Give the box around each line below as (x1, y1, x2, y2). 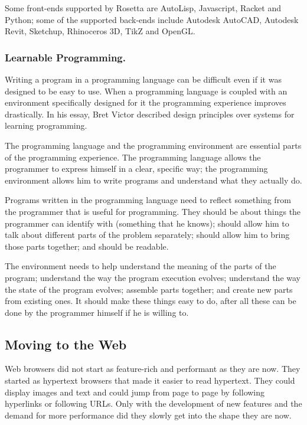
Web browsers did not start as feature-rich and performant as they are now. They (5, 362, 301, 375)
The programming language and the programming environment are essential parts (5, 139, 302, 151)
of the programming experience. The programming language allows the (5, 151, 261, 163)
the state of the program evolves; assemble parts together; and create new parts (5, 283, 293, 295)
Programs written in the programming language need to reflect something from (5, 194, 291, 206)
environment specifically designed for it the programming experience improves (5, 96, 286, 109)
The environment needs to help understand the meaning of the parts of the (5, 260, 276, 272)
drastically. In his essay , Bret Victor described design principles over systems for (5, 107, 295, 120)
